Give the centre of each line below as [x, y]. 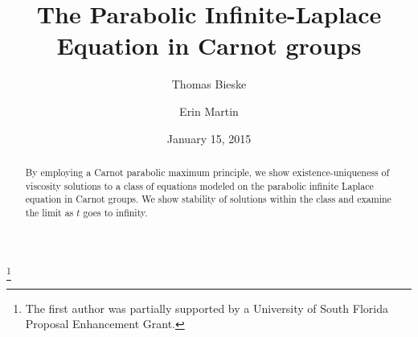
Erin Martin [209, 111]
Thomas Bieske [209, 84]
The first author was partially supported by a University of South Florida [207, 308]
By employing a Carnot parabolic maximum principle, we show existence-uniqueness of [207, 172]
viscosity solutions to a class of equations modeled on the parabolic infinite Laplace [199, 185]
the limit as [49, 212]
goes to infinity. [115, 212]
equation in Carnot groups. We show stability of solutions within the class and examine [208, 199]
